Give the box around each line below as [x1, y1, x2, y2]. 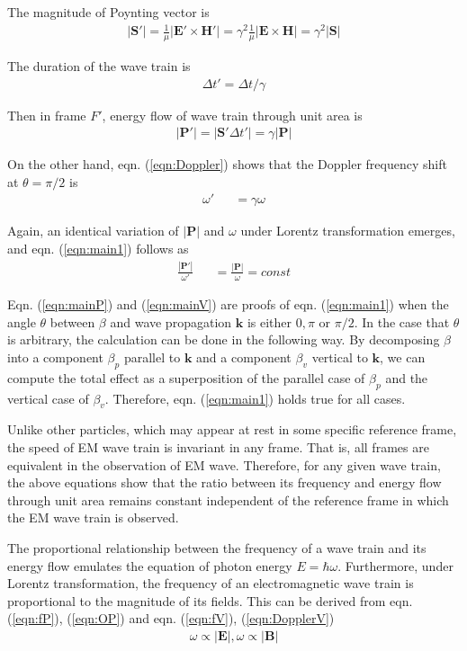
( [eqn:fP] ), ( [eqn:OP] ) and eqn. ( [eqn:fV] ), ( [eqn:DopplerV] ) [7, 609, 335, 628]
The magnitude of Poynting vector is [7, 3, 210, 21]
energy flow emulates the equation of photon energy [7, 556, 292, 575]
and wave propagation [110, 312, 232, 331]
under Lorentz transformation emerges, [240, 221, 455, 240]
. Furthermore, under [337, 556, 454, 575]
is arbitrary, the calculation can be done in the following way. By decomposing [7, 330, 440, 349]
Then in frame [7, 105, 86, 124]
